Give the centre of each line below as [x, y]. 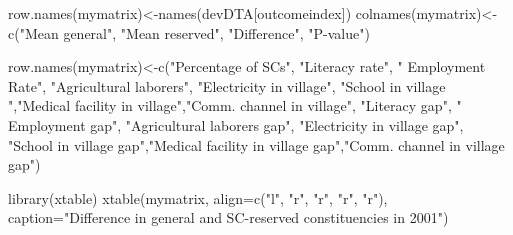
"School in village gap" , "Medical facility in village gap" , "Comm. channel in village [256, 144]
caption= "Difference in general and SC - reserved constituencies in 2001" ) [228, 217]
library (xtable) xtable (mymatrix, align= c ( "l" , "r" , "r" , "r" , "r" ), [198, 197]
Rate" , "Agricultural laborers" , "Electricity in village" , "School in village [227, 85]
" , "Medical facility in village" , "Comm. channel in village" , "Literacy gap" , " [235, 105]
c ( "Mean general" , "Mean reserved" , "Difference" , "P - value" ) [189, 32]
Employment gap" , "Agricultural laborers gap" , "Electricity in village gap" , [236, 124]
